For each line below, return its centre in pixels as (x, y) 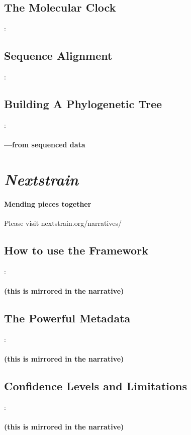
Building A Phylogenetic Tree (83, 103)
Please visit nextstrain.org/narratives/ (63, 223)
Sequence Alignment (58, 56)
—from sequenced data (45, 144)
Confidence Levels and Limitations (96, 385)
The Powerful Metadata (67, 318)
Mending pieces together (48, 203)
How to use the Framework (76, 250)
